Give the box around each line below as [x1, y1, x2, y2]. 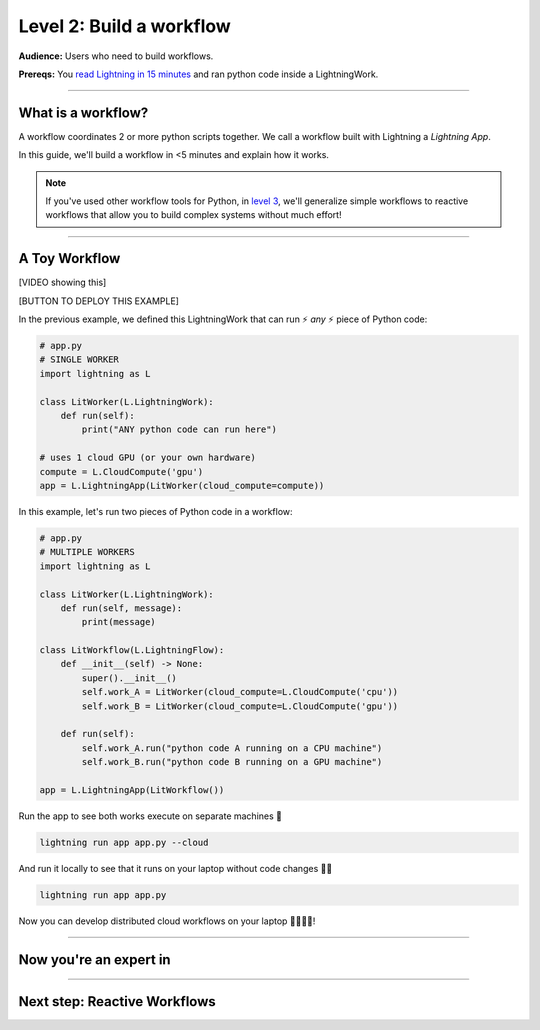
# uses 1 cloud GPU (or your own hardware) [39, 452, 257, 464]
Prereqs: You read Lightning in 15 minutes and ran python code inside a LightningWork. [18, 68, 379, 80]
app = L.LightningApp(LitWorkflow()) [39, 784, 225, 795]
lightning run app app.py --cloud [39, 836, 209, 848]
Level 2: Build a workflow [18, 15, 232, 37]
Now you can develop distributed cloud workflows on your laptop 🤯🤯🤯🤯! [18, 915, 316, 927]
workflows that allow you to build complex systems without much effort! [45, 209, 342, 221]
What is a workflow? [18, 104, 149, 121]
